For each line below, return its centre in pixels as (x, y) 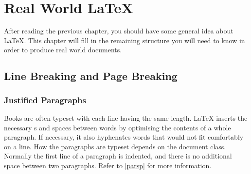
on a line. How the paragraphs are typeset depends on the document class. (115, 146)
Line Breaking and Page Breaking (91, 76)
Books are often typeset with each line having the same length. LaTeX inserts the (126, 118)
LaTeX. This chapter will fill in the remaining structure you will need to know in (125, 40)
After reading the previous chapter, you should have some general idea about (119, 31)
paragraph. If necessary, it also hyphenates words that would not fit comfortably (124, 137)
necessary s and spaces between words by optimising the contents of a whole (117, 127)
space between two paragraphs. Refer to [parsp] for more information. (108, 165)
